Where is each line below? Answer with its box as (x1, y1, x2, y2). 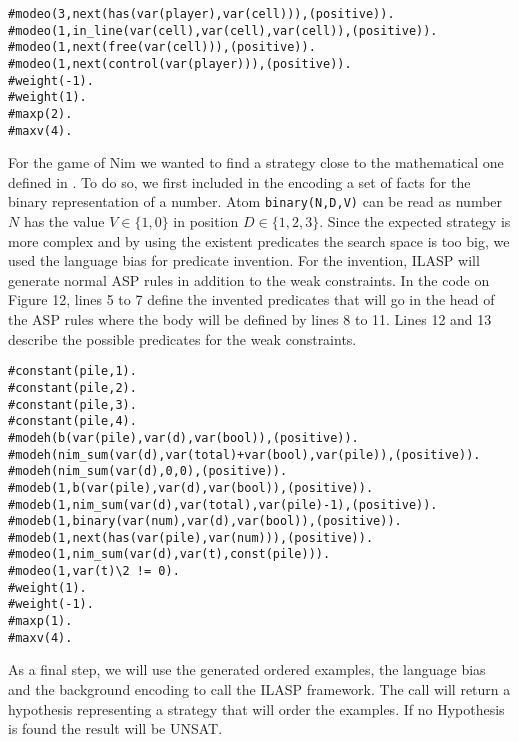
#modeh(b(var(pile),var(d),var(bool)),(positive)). (8, 430, 359, 445)
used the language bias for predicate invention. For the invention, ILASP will (8, 250, 480, 271)
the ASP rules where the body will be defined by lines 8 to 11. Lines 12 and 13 (8, 309, 492, 330)
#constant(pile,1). (8, 364, 137, 379)
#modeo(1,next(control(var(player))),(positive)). (8, 56, 352, 71)
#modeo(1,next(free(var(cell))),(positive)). (8, 40, 316, 55)
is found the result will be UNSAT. (8, 718, 223, 739)
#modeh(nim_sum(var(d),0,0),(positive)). (8, 464, 288, 479)
